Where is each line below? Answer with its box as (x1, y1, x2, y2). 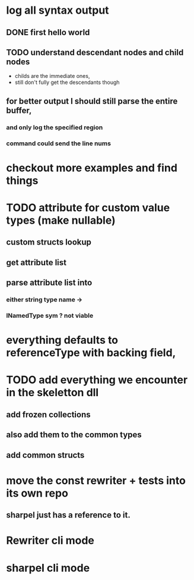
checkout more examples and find (6, 161, 178, 174)
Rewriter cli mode (6, 534, 95, 547)
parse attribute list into (6, 278, 93, 288)
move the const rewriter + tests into (6, 474, 186, 487)
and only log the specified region (6, 123, 103, 131)
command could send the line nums (6, 139, 112, 148)
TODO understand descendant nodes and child (6, 47, 184, 57)
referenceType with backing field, (6, 346, 176, 360)
